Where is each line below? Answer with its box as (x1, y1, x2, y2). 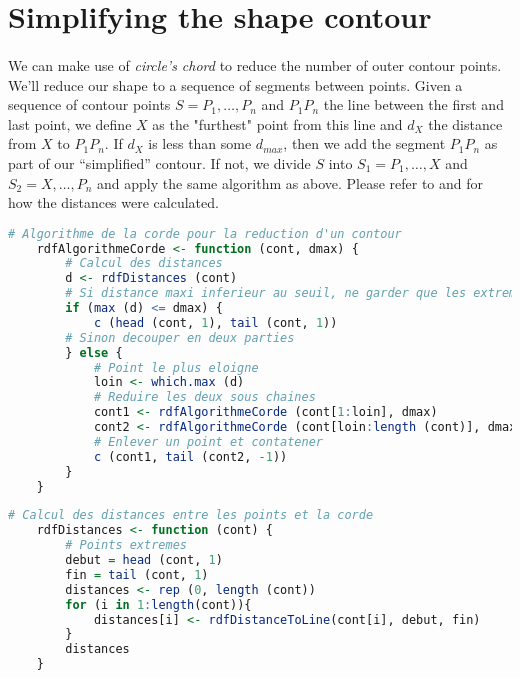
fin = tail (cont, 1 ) (65, 567, 209, 582)
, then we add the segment (283, 133, 446, 154)
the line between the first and (323, 94, 504, 115)
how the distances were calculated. (8, 192, 219, 213)
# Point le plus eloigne (93, 360, 259, 375)
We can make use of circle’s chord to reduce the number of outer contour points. (8, 54, 502, 75)
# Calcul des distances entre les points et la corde (8, 508, 374, 523)
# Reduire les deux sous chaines (93, 390, 316, 405)
